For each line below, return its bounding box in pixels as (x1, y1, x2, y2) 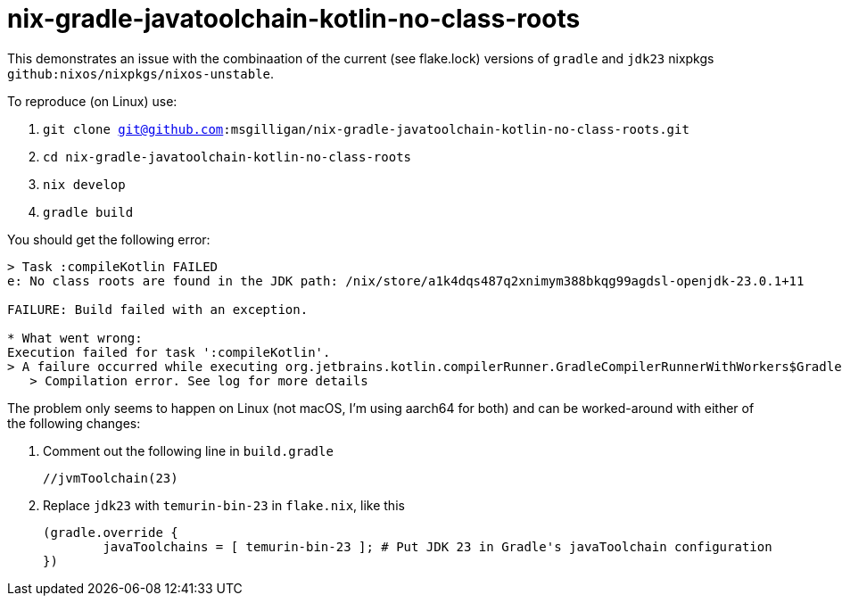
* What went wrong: (7, 330, 143, 345)
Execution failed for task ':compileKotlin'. (7, 344, 331, 359)
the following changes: (7, 415, 141, 431)
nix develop (43, 177, 126, 192)
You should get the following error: (7, 231, 210, 247)
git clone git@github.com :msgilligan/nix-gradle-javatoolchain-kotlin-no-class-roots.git (43, 121, 689, 136)
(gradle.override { (43, 525, 178, 540)
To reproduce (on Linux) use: (7, 93, 177, 109)
